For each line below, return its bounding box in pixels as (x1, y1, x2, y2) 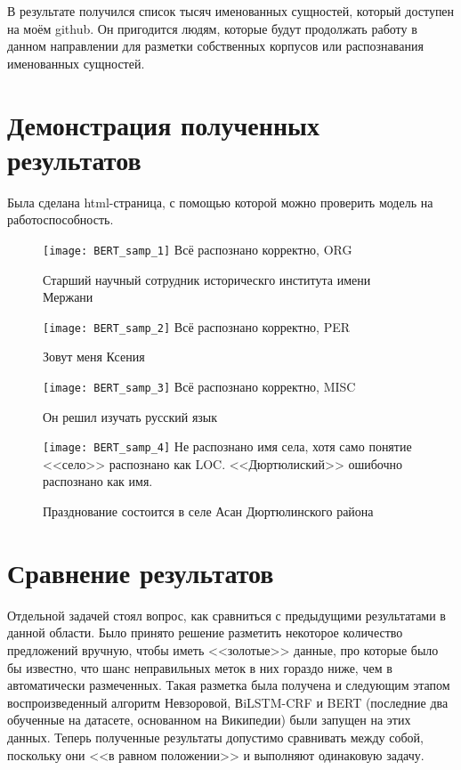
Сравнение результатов (7, 554, 274, 590)
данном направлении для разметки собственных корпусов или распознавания (7, 36, 424, 55)
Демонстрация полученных (7, 106, 319, 142)
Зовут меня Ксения (43, 347, 145, 366)
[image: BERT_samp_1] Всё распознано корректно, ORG (43, 239, 352, 258)
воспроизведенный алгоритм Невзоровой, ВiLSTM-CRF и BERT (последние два (7, 693, 449, 711)
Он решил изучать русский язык (43, 407, 218, 426)
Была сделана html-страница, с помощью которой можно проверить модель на (7, 192, 433, 211)
